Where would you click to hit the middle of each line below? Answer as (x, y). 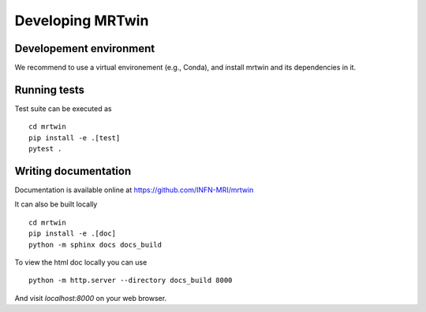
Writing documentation (73, 171)
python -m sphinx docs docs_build (95, 245)
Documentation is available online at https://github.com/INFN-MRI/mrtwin (134, 190)
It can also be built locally (56, 204)
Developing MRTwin (82, 20)
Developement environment (85, 48)
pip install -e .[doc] (73, 234)
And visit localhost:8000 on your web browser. (91, 298)
